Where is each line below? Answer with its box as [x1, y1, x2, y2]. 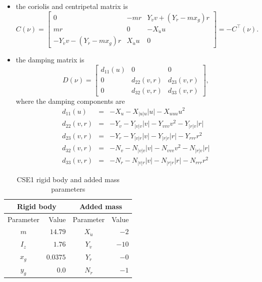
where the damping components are [15, 95, 125, 106]
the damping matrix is [15, 54, 84, 65]
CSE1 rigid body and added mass [16, 174, 119, 184]
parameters [51, 184, 85, 194]
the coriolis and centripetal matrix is [15, 1, 128, 11]
